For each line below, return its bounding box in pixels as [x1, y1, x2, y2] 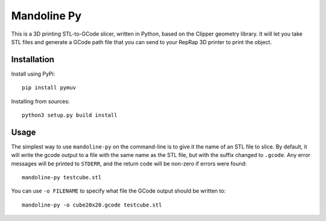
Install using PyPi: [11, 70, 56, 77]
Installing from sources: [11, 97, 70, 105]
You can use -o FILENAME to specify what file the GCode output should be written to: [11, 187, 226, 194]
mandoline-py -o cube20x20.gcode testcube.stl [22, 201, 162, 208]
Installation [11, 54, 54, 65]
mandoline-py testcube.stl [22, 174, 102, 181]
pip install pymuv [22, 85, 77, 91]
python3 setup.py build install [22, 112, 118, 119]
